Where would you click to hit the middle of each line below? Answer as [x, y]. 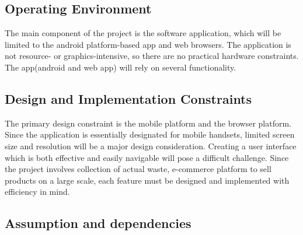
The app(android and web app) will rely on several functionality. [121, 67]
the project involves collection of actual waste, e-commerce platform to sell [138, 169]
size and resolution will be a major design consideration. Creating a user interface [151, 145]
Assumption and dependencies [98, 223]
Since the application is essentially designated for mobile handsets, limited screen [150, 134]
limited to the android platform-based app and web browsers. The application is [148, 44]
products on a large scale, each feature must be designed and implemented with [147, 180]
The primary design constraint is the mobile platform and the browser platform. [148, 123]
